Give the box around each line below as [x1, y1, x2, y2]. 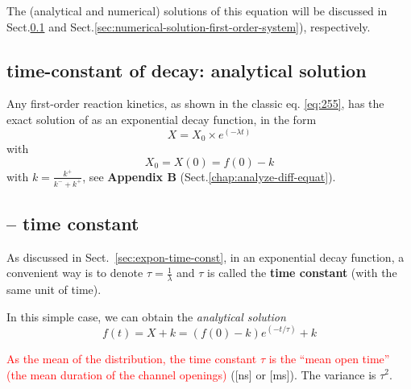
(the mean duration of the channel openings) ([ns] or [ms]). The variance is [6, 366, 376, 383]
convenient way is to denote [6, 264, 143, 281]
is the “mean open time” [268, 350, 390, 366]
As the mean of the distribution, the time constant [6, 350, 257, 366]
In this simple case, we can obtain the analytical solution [6, 308, 286, 325]
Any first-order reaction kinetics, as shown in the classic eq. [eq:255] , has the [6, 95, 384, 112]
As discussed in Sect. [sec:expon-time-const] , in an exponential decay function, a [6, 248, 405, 265]
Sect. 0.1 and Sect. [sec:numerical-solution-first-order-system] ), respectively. [6, 18, 371, 35]
